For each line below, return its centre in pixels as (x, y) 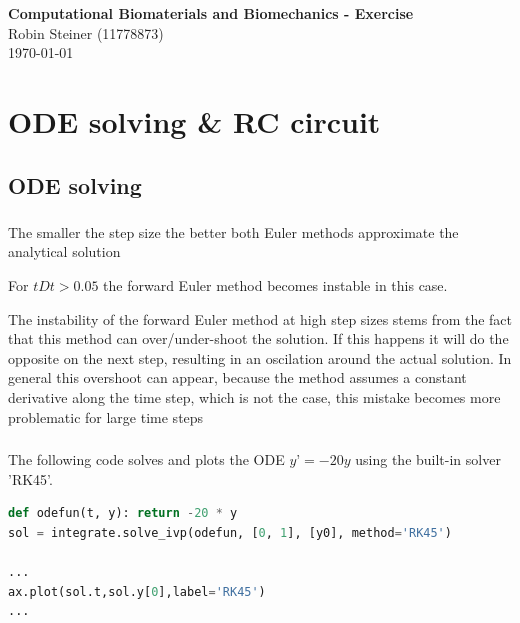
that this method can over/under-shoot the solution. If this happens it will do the (258, 338)
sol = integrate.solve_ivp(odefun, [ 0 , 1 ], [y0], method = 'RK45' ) (230, 532)
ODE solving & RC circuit (194, 120)
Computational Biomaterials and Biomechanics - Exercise (211, 13)
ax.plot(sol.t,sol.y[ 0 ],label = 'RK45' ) (137, 591)
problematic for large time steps (106, 416)
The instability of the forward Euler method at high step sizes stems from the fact (260, 318)
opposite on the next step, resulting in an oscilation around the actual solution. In (260, 357)
